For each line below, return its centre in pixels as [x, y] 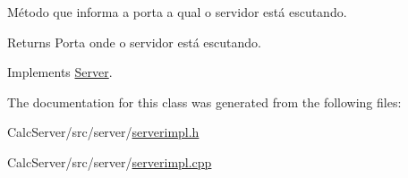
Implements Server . [60, 72]
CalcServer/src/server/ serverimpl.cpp [110, 161]
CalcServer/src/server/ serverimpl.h [103, 132]
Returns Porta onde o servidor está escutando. [134, 42]
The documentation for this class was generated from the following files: [204, 102]
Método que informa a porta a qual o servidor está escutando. [177, 12]
